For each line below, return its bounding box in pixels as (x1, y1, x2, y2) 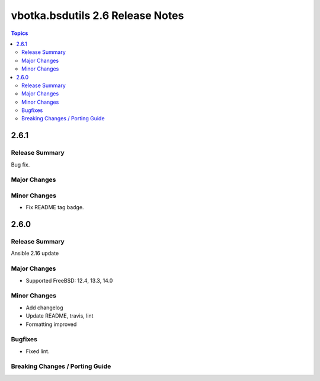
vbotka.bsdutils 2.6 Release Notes (11, 9, 184, 22)
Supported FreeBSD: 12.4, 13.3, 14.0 (25, 277, 113, 284)
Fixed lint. (25, 347, 50, 355)
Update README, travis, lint (25, 312, 94, 319)
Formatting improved (25, 321, 77, 328)
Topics (11, 30, 28, 37)
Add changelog (25, 304, 63, 311)
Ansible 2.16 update (11, 249, 59, 257)
